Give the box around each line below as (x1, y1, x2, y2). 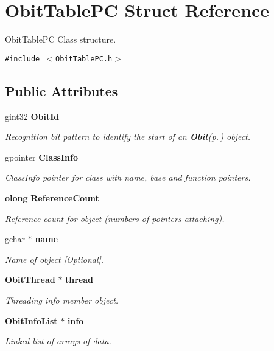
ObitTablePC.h (55, 54, 113, 63)
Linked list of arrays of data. (5, 335, 111, 347)
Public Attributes (5, 81, 118, 100)
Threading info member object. (5, 293, 119, 306)
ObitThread (5, 273, 55, 286)
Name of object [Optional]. (5, 252, 104, 265)
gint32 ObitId (5, 109, 60, 122)
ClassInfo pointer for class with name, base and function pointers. (5, 171, 251, 184)
